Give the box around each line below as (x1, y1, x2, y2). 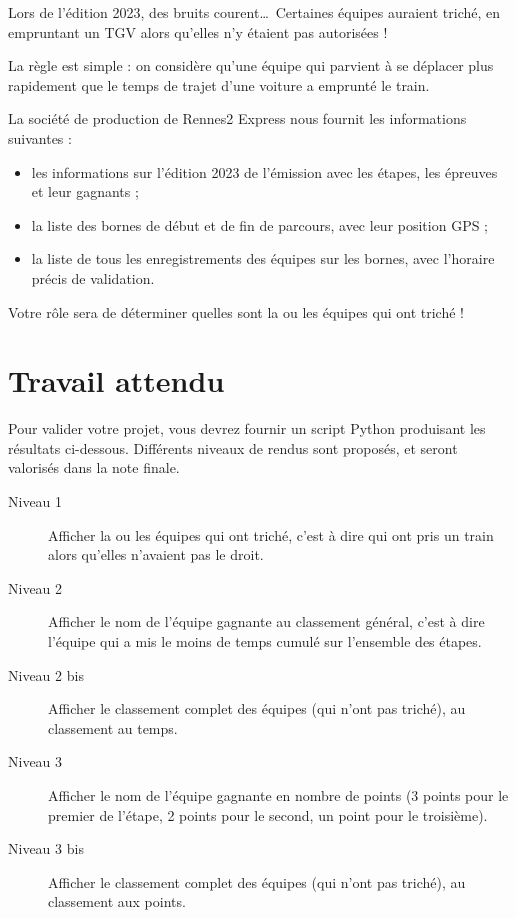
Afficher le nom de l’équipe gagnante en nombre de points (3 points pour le (48, 784, 509, 805)
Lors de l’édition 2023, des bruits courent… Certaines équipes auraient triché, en (8, 2, 501, 22)
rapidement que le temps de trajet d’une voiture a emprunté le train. (8, 74, 430, 95)
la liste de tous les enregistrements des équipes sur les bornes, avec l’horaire (31, 248, 495, 269)
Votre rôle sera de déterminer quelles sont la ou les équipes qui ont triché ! (8, 301, 464, 322)
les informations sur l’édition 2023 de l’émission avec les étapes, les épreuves (31, 161, 498, 182)
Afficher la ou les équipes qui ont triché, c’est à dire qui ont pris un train (48, 524, 494, 545)
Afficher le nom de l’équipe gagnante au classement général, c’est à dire (48, 611, 485, 632)
